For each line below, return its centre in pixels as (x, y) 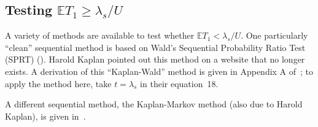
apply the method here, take (58, 83)
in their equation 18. (179, 83)
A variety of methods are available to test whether (100, 35)
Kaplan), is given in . (45, 116)
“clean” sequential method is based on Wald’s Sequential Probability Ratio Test (155, 47)
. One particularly (274, 35)
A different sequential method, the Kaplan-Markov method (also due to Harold (154, 104)
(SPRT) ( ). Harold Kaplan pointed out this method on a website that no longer (155, 59)
